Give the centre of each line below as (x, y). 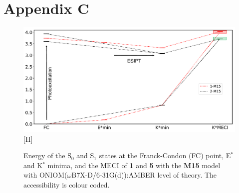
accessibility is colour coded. (67, 185)
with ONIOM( (45, 175)
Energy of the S (47, 155)
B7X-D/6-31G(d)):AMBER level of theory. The (144, 175)
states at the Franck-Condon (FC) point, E (165, 155)
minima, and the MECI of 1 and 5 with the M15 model (134, 165)
